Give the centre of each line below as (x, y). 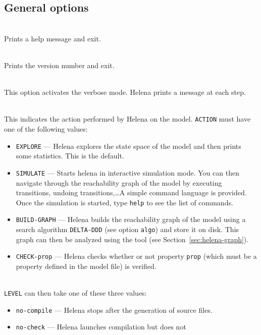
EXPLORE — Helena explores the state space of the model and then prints (128, 146)
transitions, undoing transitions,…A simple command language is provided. (131, 192)
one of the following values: (46, 129)
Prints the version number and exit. (59, 65)
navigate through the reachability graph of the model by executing (119, 182)
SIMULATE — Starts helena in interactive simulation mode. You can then (127, 172)
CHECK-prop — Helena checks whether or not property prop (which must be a (136, 256)
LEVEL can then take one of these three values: (75, 293)
